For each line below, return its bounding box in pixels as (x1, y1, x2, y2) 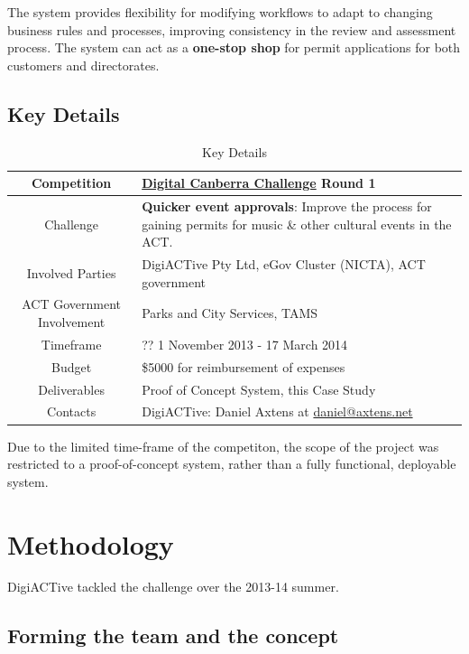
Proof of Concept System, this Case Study (142, 379, 376, 398)
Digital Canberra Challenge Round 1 (142, 173, 376, 192)
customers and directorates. (7, 55, 160, 74)
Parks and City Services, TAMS (142, 304, 318, 322)
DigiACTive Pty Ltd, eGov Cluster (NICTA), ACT (142, 255, 426, 274)
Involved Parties (26, 263, 116, 282)
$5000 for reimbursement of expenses (142, 357, 345, 376)
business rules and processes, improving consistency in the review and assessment (7, 20, 456, 39)
